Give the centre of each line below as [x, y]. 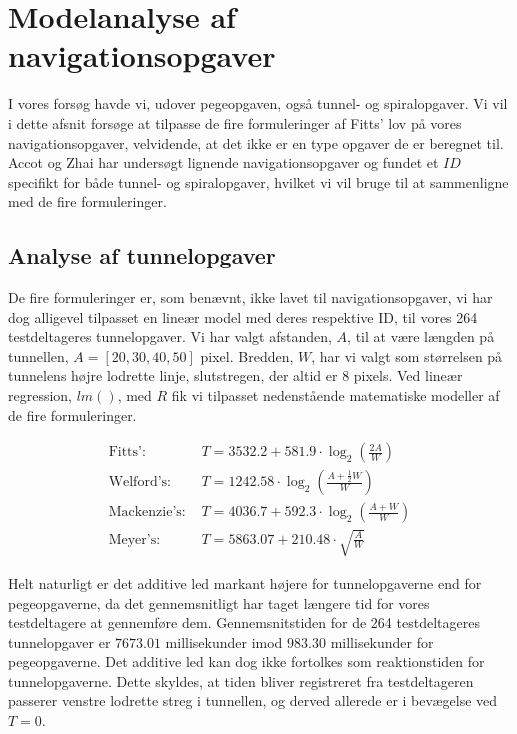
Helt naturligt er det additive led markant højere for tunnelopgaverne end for [245, 582]
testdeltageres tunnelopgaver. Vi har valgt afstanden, [170, 336]
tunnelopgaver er [59, 641]
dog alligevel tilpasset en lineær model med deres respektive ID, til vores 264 [243, 316]
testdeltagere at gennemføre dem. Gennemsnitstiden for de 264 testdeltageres [244, 622]
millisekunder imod [224, 641]
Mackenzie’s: [147, 512]
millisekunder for [382, 641]
